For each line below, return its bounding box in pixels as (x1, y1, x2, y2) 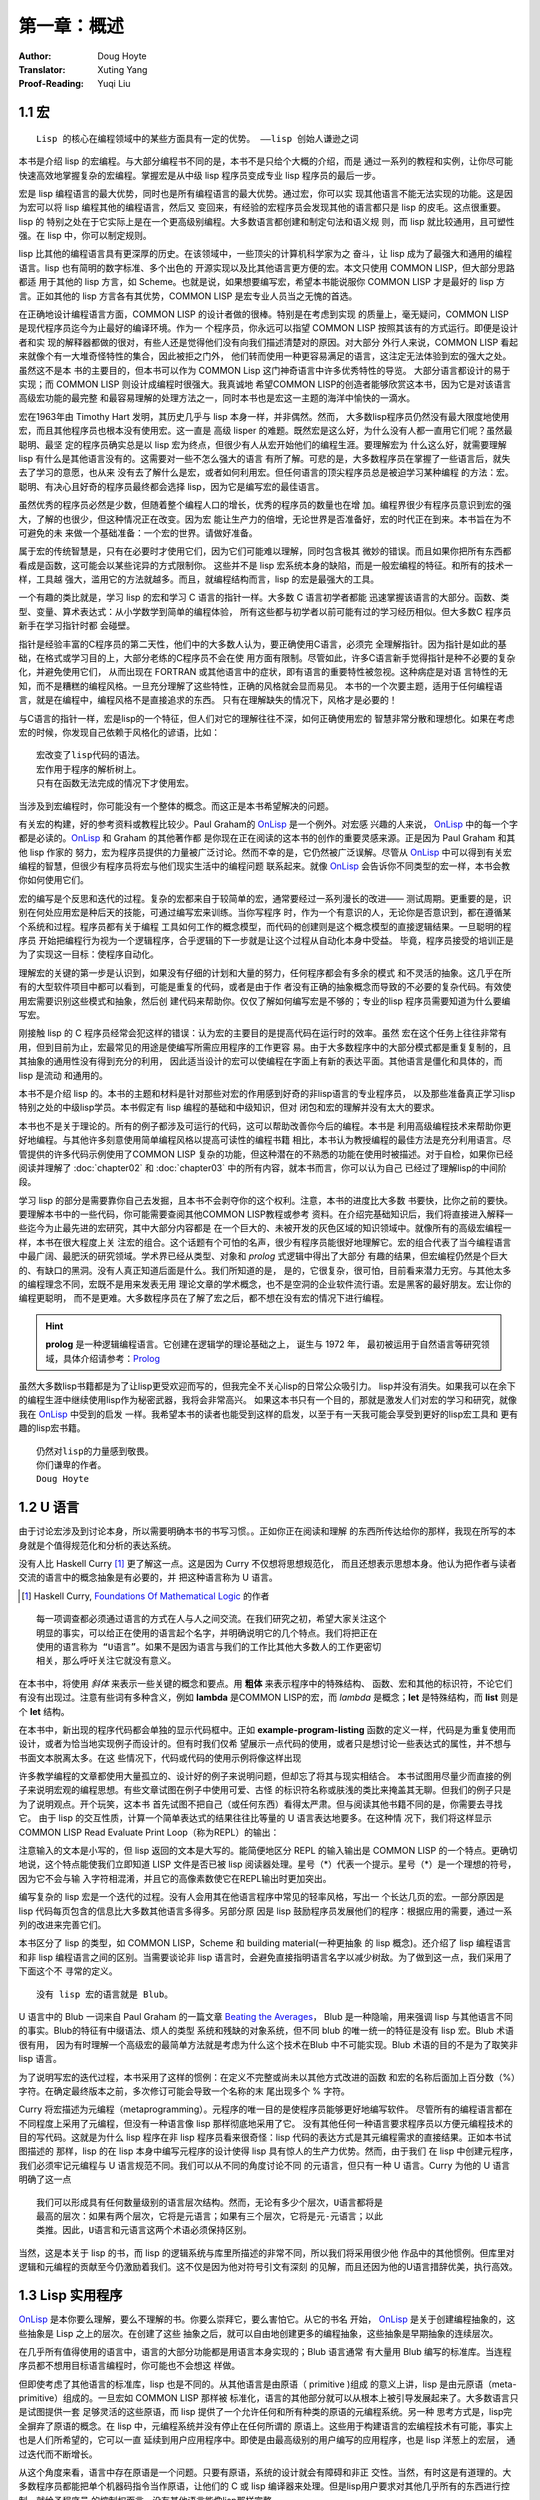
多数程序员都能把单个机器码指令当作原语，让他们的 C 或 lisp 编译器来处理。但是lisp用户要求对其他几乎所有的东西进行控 (18, 2480, 510, 2492)
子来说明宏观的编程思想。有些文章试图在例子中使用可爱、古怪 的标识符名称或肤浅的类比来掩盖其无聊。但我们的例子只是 (18, 1784, 512, 1796)
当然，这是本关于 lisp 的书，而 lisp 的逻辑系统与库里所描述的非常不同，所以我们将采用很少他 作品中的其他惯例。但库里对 (18, 2246, 515, 2259)
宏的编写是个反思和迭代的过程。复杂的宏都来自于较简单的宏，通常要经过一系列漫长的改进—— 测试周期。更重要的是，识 (18, 892, 512, 904)
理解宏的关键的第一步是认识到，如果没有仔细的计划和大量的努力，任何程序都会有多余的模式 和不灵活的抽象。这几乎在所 (18, 966, 512, 979)
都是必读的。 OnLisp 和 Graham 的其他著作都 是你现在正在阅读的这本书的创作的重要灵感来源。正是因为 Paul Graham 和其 (18, 832, 516, 844)
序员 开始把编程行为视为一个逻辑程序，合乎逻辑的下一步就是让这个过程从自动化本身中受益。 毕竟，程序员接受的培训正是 (18, 935, 514, 947)
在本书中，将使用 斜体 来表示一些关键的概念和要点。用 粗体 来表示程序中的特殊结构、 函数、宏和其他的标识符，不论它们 (18, 1677, 513, 1689)
